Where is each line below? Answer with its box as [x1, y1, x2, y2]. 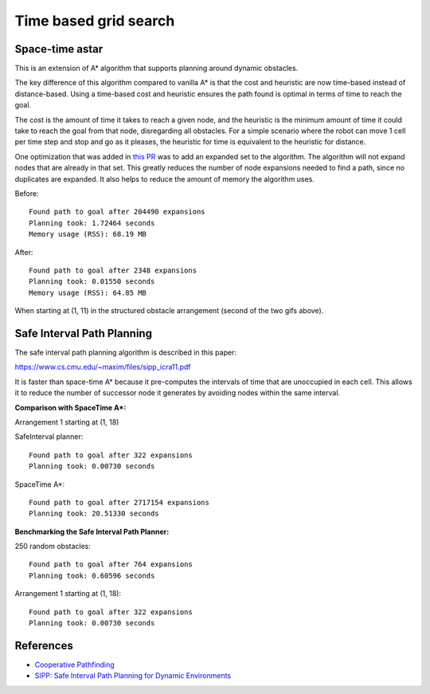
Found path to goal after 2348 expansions [29, 265, 197, 275]
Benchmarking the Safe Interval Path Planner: [14, 527, 170, 536]
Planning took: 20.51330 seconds [29, 509, 159, 518]
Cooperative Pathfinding [34, 660, 115, 669]
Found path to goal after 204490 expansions [29, 207, 206, 217]
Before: [14, 188, 39, 198]
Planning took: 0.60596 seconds [29, 570, 155, 580]
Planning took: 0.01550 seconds [29, 277, 155, 286]
